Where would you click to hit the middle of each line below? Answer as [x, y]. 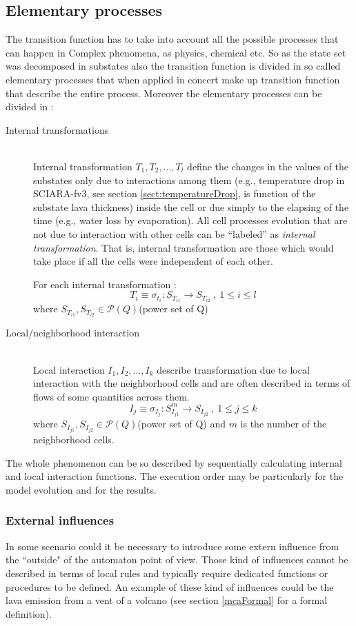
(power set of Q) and [181, 424]
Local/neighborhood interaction [72, 333]
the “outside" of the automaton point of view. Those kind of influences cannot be [177, 559]
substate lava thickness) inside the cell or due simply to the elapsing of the [191, 206]
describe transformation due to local [233, 369]
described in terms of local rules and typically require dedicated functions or [167, 573]
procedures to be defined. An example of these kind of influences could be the [170, 586]
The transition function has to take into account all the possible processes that [172, 39]
